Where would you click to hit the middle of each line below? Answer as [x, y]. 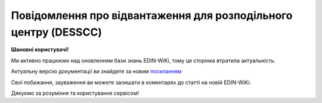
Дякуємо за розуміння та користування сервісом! [75, 93]
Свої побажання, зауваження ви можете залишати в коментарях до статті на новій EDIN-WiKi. [131, 82]
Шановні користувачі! [40, 50]
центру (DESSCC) [57, 32]
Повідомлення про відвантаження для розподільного [152, 15]
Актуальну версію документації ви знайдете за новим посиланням [96, 72]
